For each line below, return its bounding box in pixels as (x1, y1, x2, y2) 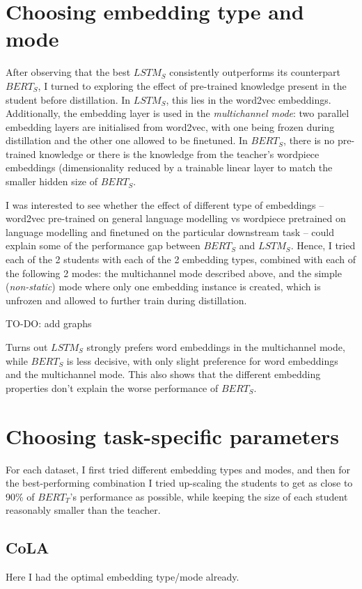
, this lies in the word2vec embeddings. (166, 92, 331, 107)
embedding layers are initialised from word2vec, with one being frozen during (6, 119, 335, 134)
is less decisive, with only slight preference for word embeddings (66, 353, 338, 368)
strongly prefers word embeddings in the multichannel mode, (86, 340, 345, 354)
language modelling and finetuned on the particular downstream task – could (6, 224, 335, 239)
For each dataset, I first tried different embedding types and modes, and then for (6, 462, 350, 476)
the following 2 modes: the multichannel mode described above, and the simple (6, 265, 342, 280)
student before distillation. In (6, 92, 131, 107)
